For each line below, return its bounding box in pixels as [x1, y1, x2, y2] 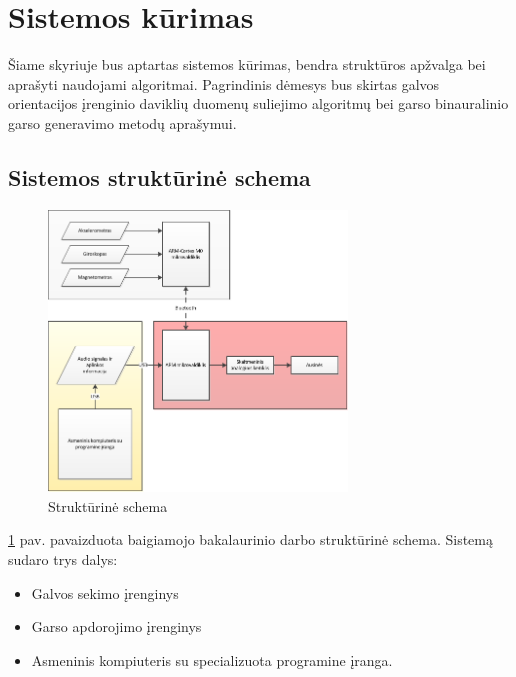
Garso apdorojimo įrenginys [31, 616, 202, 637]
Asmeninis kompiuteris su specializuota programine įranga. [31, 649, 393, 670]
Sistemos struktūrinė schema [8, 161, 311, 192]
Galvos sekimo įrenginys [31, 582, 179, 603]
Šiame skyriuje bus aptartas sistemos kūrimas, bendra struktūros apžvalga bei [8, 54, 486, 75]
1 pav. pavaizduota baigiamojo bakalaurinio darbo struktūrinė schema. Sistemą [8, 529, 494, 550]
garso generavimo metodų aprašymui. [8, 112, 237, 133]
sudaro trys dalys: [8, 548, 118, 569]
